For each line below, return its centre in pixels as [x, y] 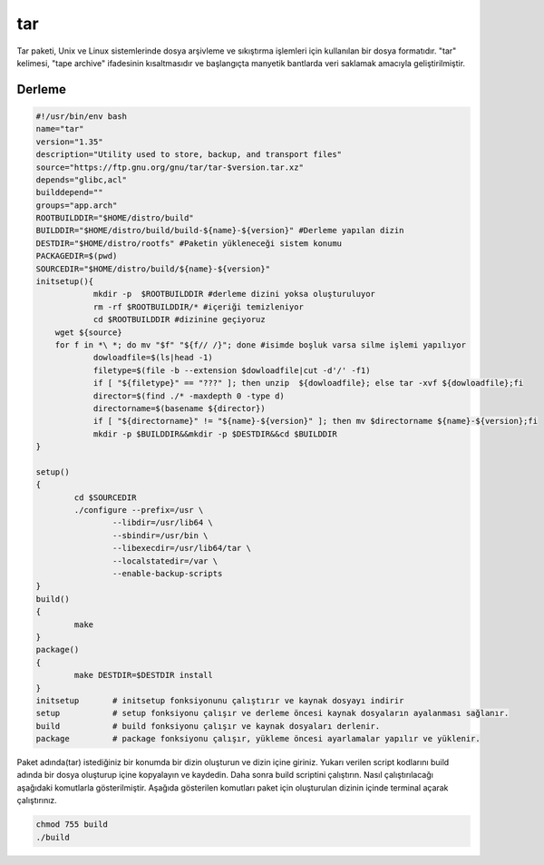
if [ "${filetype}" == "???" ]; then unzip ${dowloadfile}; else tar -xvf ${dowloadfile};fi [308, 383]
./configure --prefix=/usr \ [139, 510]
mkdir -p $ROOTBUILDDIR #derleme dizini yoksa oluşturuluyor [234, 294]
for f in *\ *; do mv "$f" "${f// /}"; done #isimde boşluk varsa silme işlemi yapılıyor [261, 344]
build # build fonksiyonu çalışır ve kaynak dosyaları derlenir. [208, 726]
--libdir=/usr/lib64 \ [162, 523]
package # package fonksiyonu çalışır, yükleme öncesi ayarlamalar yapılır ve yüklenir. [258, 739]
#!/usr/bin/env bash [81, 116]
